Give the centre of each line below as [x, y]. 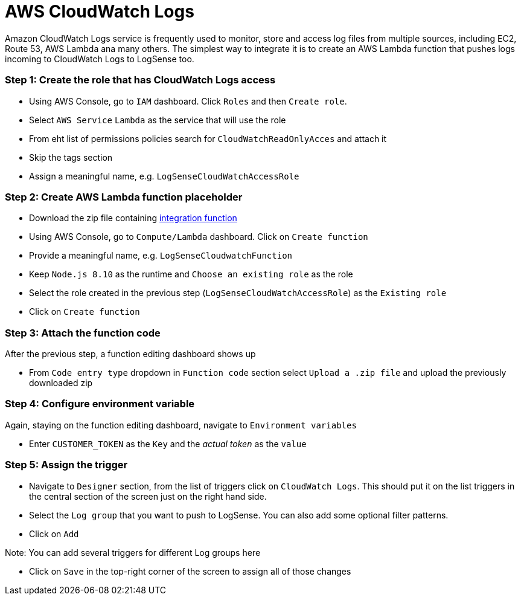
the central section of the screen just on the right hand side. [148, 496]
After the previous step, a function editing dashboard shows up [130, 354]
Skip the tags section [71, 157]
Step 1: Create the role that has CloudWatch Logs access [140, 80]
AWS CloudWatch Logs [100, 11]
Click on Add [54, 534]
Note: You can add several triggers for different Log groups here [133, 552]
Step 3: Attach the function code [83, 333]
